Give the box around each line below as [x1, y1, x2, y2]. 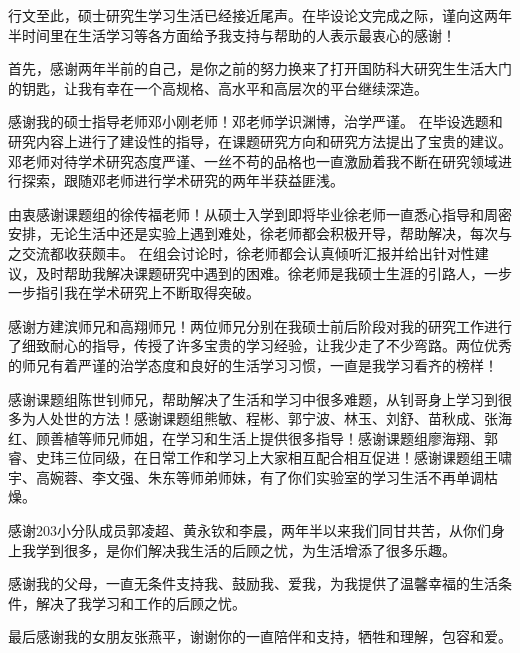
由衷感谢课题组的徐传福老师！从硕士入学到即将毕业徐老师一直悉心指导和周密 [8, 203, 512, 224]
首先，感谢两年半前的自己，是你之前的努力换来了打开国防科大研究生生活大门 [8, 58, 512, 79]
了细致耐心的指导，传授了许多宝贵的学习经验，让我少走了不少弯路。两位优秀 [8, 335, 512, 356]
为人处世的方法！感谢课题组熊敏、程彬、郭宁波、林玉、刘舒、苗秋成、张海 [21, 408, 512, 429]
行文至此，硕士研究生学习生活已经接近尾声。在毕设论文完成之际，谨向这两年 [8, 5, 512, 25]
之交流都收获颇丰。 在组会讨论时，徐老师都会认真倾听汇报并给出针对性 [8, 242, 475, 263]
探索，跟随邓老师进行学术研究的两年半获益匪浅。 [21, 170, 344, 191]
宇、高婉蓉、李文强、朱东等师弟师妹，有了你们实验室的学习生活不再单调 [8, 466, 484, 487]
